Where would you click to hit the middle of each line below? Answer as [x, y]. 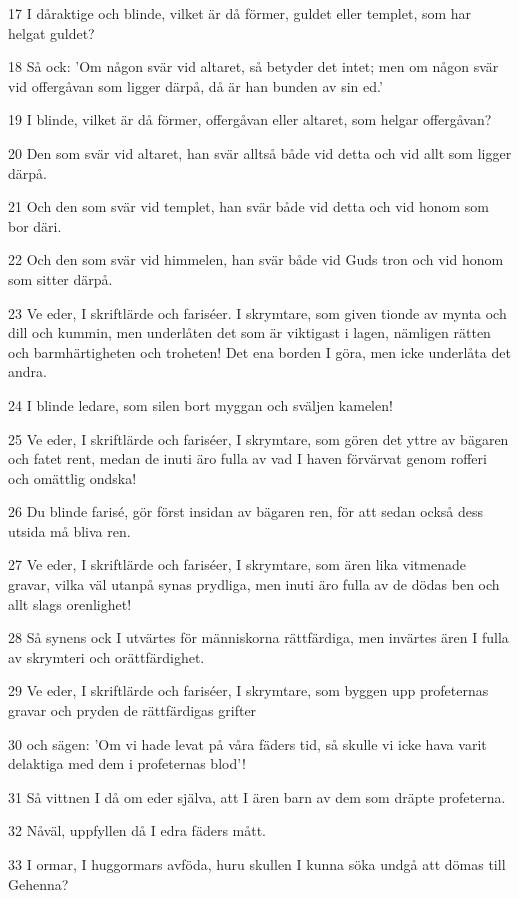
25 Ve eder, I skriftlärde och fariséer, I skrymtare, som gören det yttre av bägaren [258, 438]
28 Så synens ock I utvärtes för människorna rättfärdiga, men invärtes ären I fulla [258, 637]
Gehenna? [38, 883]
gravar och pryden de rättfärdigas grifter [132, 710]
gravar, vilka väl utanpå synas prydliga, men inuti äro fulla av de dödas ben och [254, 584]
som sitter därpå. [60, 278]
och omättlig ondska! [72, 477]
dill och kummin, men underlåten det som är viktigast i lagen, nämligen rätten [249, 332]
